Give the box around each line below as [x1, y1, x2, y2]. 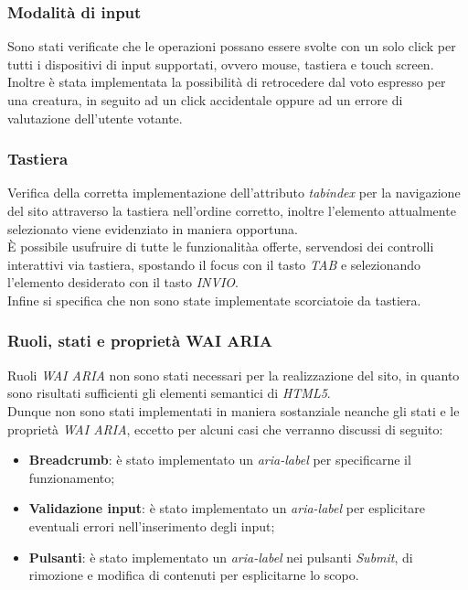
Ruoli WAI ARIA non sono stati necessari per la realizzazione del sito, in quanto [7, 365, 460, 384]
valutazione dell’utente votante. [7, 108, 183, 127]
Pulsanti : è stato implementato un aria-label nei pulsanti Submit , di [28, 547, 413, 566]
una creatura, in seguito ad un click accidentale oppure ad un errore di [7, 91, 403, 109]
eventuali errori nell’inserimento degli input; [28, 516, 275, 535]
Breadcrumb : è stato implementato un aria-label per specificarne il [28, 450, 411, 469]
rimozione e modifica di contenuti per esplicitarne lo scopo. [28, 565, 359, 585]
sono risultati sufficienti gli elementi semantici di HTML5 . [7, 383, 331, 402]
